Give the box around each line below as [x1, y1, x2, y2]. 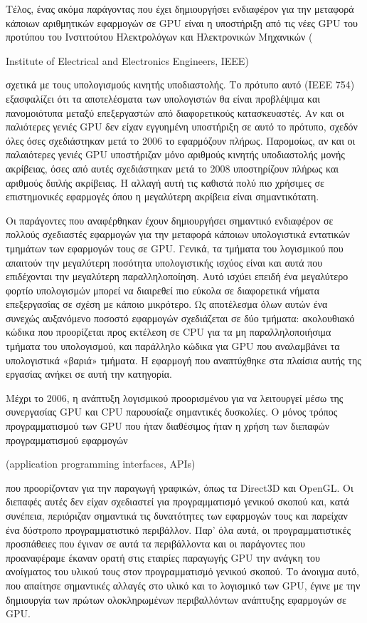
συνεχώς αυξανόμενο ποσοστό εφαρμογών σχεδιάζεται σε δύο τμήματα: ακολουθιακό [6, 310, 355, 325]
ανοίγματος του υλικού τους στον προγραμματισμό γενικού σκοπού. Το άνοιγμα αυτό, [6, 564, 359, 579]
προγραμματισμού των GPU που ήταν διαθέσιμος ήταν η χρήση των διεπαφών [6, 418, 330, 433]
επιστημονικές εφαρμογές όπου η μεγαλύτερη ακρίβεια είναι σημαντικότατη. [6, 189, 319, 204]
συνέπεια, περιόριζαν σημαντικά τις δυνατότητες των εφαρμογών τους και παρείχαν [6, 508, 348, 522]
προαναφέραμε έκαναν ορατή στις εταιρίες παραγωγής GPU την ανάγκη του [6, 550, 320, 565]
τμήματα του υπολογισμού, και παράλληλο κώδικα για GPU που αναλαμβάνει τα [6, 339, 340, 354]
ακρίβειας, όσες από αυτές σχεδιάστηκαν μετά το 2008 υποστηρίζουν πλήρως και [6, 160, 339, 175]
